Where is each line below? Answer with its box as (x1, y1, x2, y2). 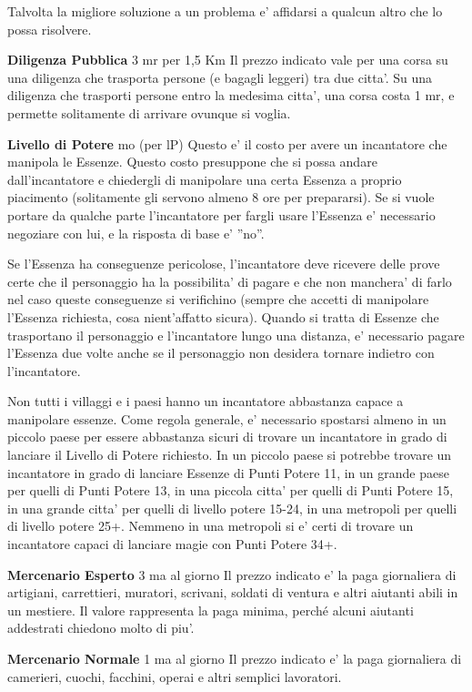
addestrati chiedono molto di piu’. (7, 618, 195, 637)
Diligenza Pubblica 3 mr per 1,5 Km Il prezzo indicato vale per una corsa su (7, 50, 448, 69)
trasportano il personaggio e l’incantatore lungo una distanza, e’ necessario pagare (7, 325, 465, 344)
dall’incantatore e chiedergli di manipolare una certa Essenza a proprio (7, 169, 402, 188)
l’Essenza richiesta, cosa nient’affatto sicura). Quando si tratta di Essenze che (7, 307, 439, 326)
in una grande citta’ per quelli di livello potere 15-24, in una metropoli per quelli (7, 498, 457, 517)
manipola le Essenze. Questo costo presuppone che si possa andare (7, 152, 377, 171)
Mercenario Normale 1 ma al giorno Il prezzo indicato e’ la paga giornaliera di (7, 649, 462, 667)
